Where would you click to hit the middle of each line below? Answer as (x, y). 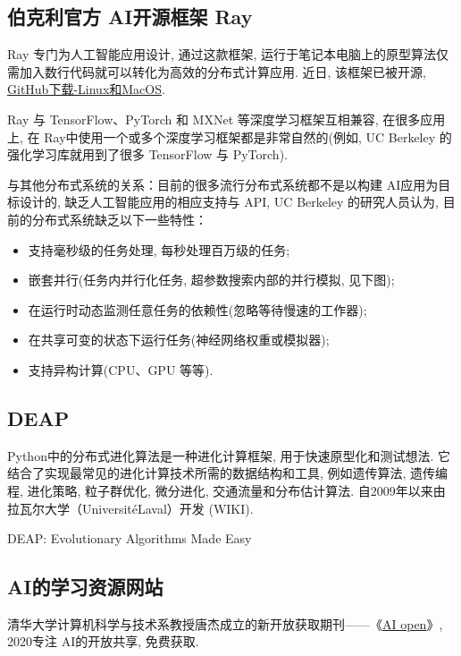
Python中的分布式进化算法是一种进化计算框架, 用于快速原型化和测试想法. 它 (229, 455)
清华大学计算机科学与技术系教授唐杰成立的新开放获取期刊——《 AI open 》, (225, 623)
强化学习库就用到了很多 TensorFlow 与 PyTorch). (147, 154)
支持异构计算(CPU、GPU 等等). (121, 369)
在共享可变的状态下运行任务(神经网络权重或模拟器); (179, 340)
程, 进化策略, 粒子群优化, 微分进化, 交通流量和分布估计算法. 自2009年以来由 (226, 490)
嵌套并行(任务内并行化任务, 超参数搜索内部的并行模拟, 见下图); (211, 280)
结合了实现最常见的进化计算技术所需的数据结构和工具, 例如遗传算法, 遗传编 (228, 473)
